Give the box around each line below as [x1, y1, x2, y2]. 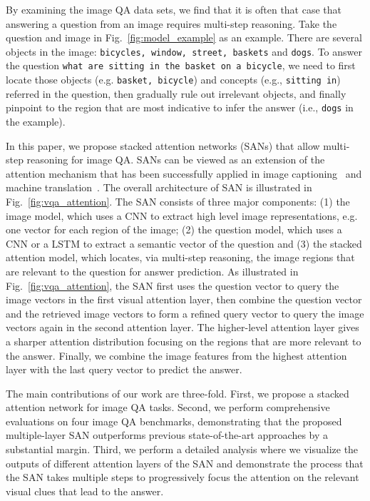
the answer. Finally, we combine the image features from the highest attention [6, 348, 347, 363]
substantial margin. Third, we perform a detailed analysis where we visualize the [6, 442, 359, 457]
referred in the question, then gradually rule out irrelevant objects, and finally [6, 86, 346, 101]
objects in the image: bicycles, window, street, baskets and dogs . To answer [6, 44, 362, 59]
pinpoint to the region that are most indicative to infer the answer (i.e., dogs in [6, 100, 354, 115]
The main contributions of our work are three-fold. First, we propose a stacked [6, 385, 349, 400]
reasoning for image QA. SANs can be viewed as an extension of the [26, 152, 325, 167]
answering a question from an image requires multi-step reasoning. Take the [6, 16, 337, 31]
